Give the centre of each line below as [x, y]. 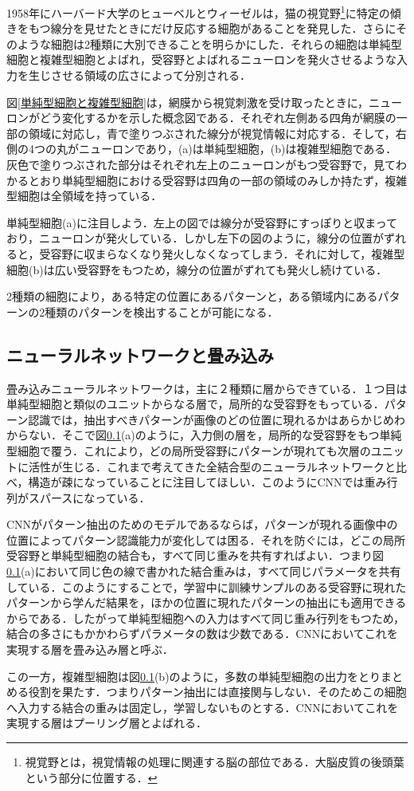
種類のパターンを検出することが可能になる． [162, 311]
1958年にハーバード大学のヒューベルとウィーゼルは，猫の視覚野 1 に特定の [198, 12]
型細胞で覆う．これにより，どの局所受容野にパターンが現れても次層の [189, 450]
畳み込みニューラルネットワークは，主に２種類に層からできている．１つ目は [207, 388]
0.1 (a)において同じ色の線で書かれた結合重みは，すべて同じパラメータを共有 [204, 571]
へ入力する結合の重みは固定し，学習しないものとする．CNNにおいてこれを [203, 707]
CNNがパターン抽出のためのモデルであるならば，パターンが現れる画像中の [202, 524]
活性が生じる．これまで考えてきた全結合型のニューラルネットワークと [212, 466]
